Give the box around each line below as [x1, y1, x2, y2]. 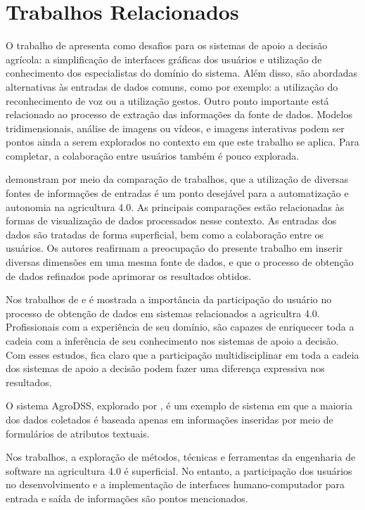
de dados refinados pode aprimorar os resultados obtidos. [6, 268, 252, 283]
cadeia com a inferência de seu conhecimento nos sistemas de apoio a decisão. [6, 333, 339, 348]
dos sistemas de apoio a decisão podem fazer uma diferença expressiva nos [6, 361, 325, 376]
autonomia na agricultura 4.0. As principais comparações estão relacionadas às [6, 199, 345, 214]
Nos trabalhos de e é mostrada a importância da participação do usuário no [6, 292, 332, 307]
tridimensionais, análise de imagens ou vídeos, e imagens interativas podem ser [6, 120, 345, 135]
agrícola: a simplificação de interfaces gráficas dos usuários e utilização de [6, 51, 322, 66]
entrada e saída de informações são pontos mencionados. [6, 490, 248, 505]
